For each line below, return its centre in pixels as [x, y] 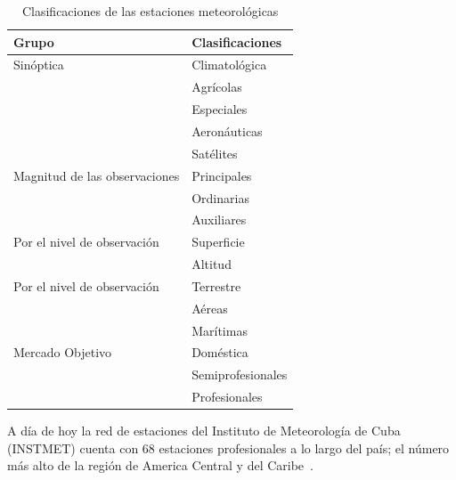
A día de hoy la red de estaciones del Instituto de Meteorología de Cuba [204, 431]
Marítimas [220, 330]
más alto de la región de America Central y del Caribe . [160, 465]
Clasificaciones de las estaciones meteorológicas [150, 11]
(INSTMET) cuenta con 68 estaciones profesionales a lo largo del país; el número [228, 447]
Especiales [220, 109]
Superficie [218, 242]
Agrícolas [217, 87]
